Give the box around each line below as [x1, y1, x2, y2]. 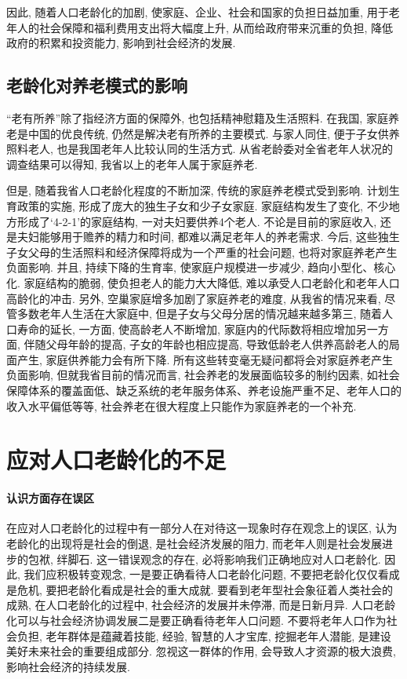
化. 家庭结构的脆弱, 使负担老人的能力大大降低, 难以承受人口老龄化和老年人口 [6, 274, 400, 290]
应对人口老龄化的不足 [6, 444, 227, 476]
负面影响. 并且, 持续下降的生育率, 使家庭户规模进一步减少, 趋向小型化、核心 [6, 259, 396, 276]
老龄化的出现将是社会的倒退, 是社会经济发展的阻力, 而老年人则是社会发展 [6, 535, 383, 552]
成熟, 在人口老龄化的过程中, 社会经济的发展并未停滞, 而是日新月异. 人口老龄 [6, 597, 396, 613]
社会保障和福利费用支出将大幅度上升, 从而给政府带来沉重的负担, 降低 [38, 19, 394, 35]
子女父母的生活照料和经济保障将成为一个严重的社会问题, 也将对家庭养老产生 [6, 243, 398, 260]
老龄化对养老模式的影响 [6, 73, 187, 97]
